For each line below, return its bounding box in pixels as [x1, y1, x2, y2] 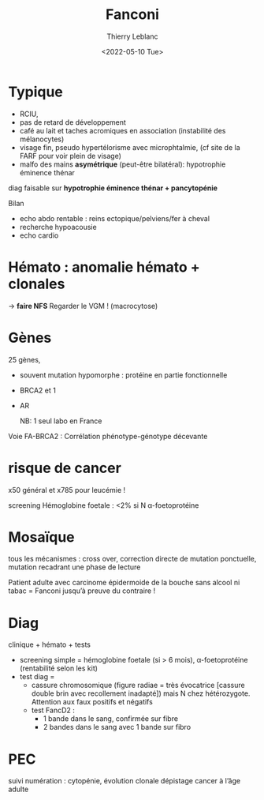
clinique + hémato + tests [8, 640, 91, 649]
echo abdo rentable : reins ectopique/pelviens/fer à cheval [19, 213, 210, 223]
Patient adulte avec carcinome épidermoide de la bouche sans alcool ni [8, 578, 240, 588]
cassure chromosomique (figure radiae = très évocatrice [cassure [31, 681, 246, 690]
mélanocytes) [19, 134, 65, 144]
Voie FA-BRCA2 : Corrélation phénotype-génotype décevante [8, 431, 208, 441]
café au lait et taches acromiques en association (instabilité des [19, 126, 226, 135]
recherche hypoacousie [19, 222, 97, 231]
